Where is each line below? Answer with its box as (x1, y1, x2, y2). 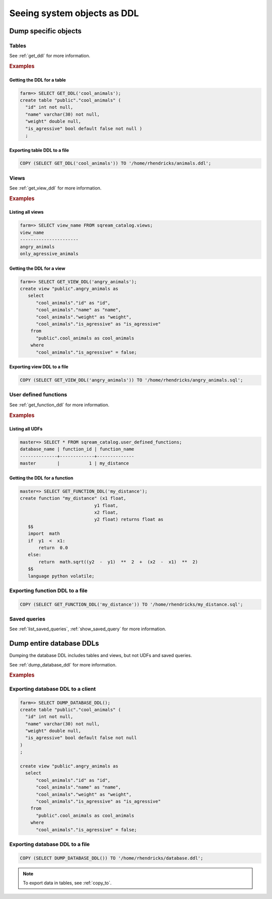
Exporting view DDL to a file (9, 364, 69, 370)
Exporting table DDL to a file (9, 147, 69, 153)
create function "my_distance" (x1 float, (20, 496, 126, 501)
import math (28, 531, 60, 536)
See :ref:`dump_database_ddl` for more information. (9, 662, 117, 668)
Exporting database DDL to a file (9, 841, 90, 848)
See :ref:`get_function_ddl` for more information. (9, 401, 109, 408)
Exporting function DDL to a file (9, 587, 88, 594)
